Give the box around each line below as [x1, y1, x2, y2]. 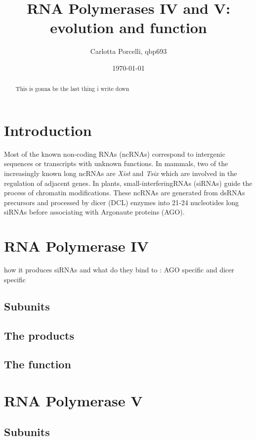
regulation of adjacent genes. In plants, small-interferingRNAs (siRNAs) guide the [4, 177, 253, 188]
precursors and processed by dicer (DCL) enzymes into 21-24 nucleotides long [4, 197, 239, 207]
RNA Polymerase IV [4, 236, 149, 256]
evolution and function [50, 17, 207, 38]
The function [4, 356, 71, 372]
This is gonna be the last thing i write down [15, 85, 129, 93]
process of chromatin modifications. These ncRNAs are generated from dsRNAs [4, 187, 245, 198]
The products [4, 327, 74, 343]
